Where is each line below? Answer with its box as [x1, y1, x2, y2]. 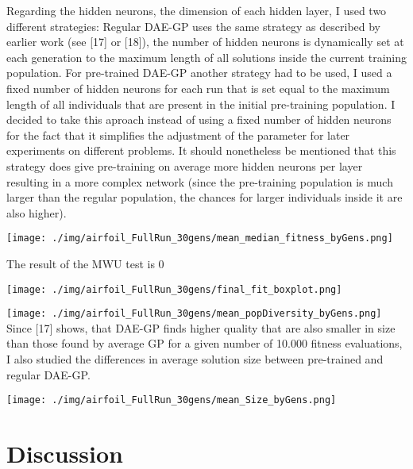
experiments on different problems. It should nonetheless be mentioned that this [6, 142, 396, 159]
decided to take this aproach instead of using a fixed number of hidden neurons [6, 111, 392, 128]
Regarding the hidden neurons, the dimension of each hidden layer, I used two [6, 2, 387, 18]
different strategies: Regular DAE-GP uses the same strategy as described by [6, 17, 381, 34]
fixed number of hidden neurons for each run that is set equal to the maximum [6, 79, 390, 96]
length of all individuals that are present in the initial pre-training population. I [6, 95, 396, 112]
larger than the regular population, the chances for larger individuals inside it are [6, 189, 403, 206]
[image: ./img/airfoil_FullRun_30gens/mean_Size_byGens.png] [6, 394, 337, 406]
